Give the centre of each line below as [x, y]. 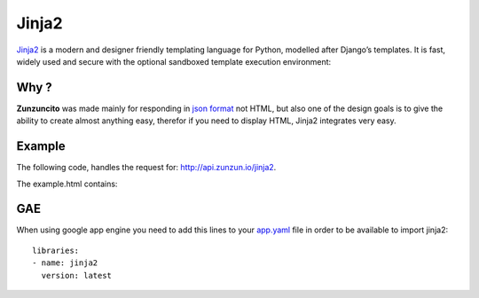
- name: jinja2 [65, 263]
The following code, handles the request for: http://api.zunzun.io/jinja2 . [146, 168]
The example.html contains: [67, 184]
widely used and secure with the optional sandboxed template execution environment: [174, 61]
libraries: [56, 250]
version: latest [77, 275]
